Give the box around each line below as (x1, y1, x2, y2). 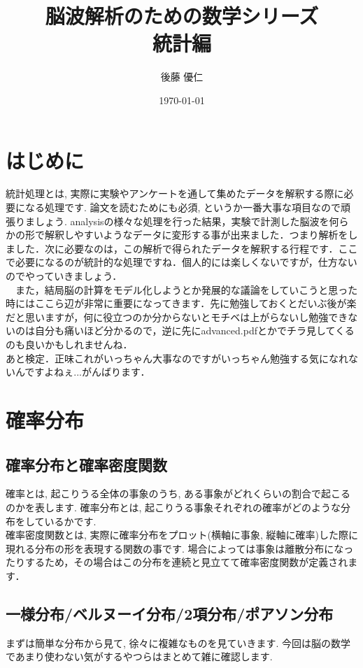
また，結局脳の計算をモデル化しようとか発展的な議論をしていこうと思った (15, 282, 358, 297)
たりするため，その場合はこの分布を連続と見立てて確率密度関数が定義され (6, 555, 348, 569)
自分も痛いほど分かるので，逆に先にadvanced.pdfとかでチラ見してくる (34, 323, 355, 338)
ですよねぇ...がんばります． (24, 364, 150, 379)
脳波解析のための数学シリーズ (45, 1, 319, 30)
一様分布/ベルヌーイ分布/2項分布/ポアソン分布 (6, 602, 334, 624)
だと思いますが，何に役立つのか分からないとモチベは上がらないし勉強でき (6, 309, 348, 324)
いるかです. (44, 513, 97, 528)
